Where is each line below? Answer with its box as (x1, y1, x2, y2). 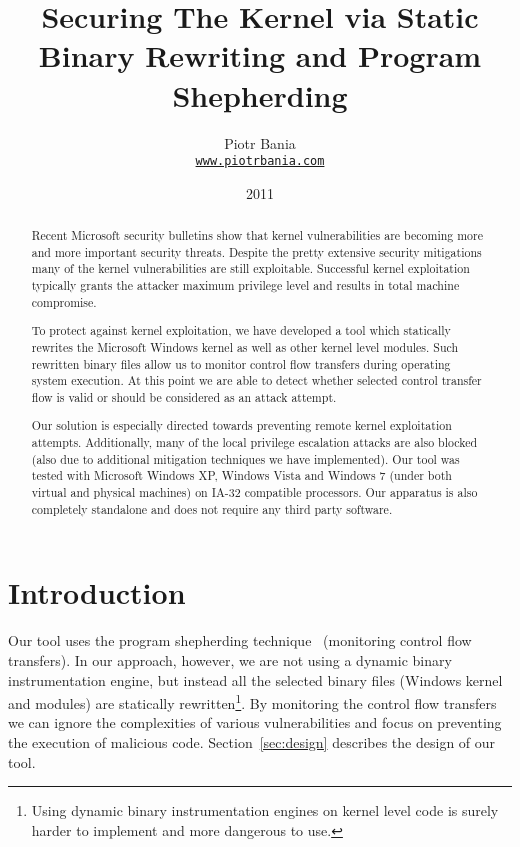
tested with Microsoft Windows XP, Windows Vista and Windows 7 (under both (31, 467, 452, 484)
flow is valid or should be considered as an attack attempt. (31, 388, 337, 405)
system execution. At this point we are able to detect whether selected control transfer (31, 372, 482, 389)
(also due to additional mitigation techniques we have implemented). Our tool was (31, 450, 460, 467)
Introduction (8, 572, 186, 613)
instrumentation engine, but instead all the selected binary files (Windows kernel (8, 669, 503, 690)
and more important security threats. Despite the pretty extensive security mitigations (31, 243, 482, 260)
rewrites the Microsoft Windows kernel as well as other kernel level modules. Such (31, 338, 459, 355)
